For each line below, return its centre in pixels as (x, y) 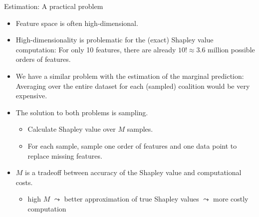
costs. (24, 182)
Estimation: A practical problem (54, 6)
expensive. (31, 96)
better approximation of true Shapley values (131, 199)
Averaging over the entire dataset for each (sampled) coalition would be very (133, 86)
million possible (231, 49)
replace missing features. (65, 155)
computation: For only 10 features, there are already (96, 49)
